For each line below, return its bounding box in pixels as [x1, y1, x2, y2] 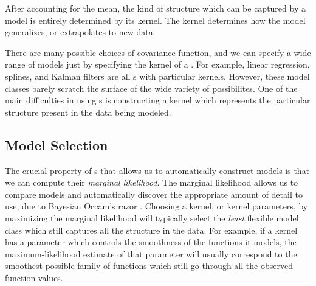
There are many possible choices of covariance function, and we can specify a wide [5, 46, 311, 58]
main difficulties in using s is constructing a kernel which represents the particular [5, 94, 311, 106]
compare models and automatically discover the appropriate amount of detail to [5, 187, 303, 200]
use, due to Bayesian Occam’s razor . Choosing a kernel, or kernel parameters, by [5, 200, 308, 212]
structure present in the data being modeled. [5, 105, 171, 118]
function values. [5, 271, 63, 284]
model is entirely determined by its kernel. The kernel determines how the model [5, 13, 306, 26]
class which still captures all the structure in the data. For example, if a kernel [5, 223, 298, 236]
